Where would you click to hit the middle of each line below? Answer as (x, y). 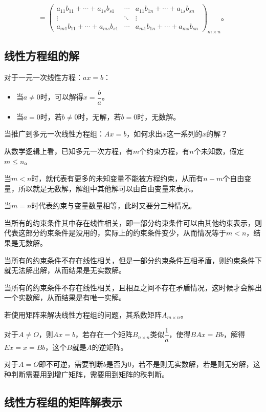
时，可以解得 (62, 97)
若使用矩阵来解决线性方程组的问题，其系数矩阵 (83, 315)
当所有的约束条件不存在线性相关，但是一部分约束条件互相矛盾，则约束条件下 (133, 260)
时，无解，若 (99, 116)
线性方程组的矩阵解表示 (63, 401)
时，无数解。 (159, 116)
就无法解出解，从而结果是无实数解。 (65, 270)
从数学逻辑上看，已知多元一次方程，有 (69, 151)
